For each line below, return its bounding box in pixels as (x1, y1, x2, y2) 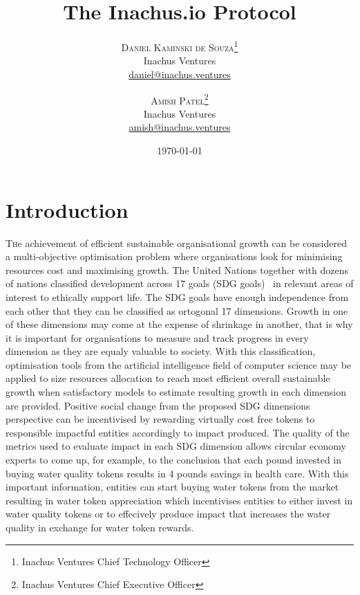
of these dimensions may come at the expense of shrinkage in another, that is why (6, 317, 353, 331)
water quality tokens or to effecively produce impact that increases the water (6, 506, 331, 521)
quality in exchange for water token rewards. (6, 520, 194, 534)
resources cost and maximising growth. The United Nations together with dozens (6, 262, 349, 277)
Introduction (6, 195, 129, 223)
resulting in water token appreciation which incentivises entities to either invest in (6, 493, 353, 507)
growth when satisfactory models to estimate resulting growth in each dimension (6, 385, 346, 399)
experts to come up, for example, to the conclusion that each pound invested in (6, 452, 342, 467)
